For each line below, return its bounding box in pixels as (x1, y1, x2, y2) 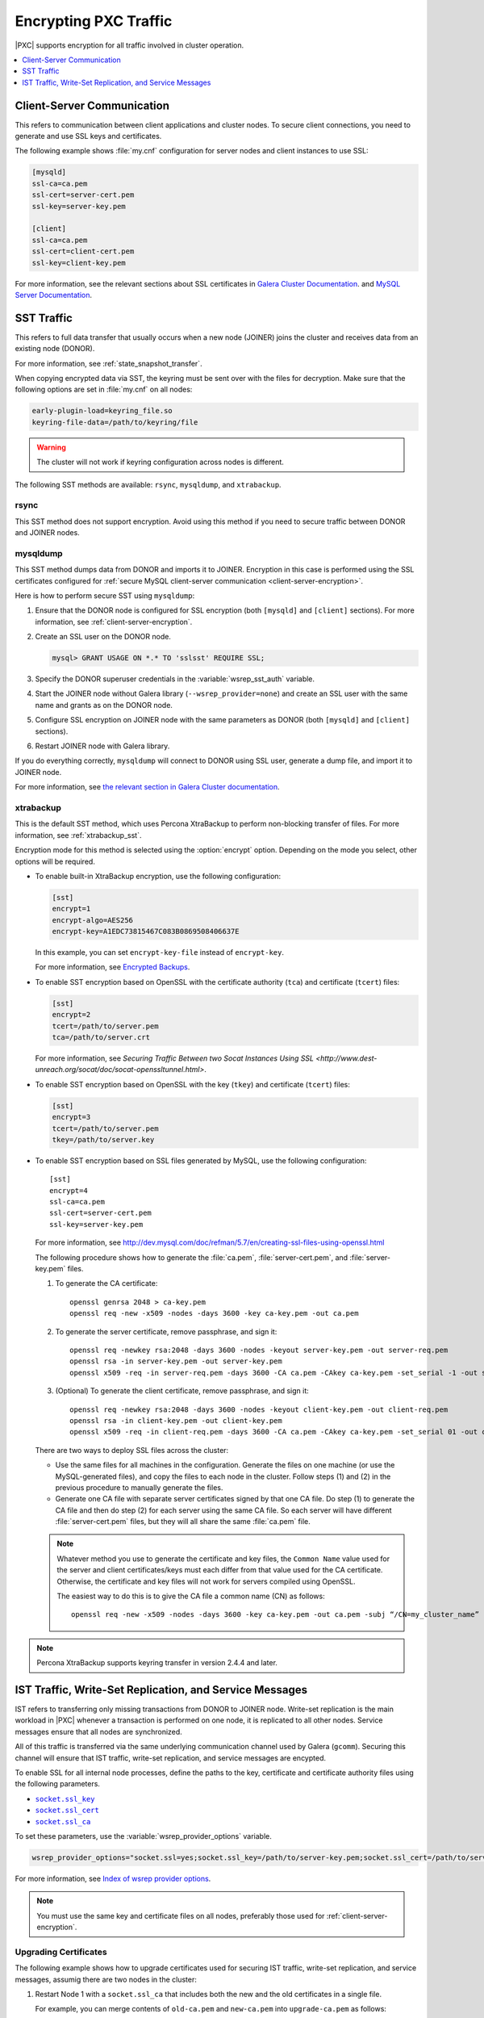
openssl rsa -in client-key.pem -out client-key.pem (69, 1416, 282, 1425)
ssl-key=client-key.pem (31, 258, 127, 267)
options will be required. (15, 856, 96, 866)
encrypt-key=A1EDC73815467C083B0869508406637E (52, 927, 240, 936)
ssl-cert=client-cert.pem (31, 247, 135, 256)
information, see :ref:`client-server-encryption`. (35, 617, 193, 626)
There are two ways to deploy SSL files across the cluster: (35, 1445, 229, 1455)
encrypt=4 (49, 1186, 88, 1195)
